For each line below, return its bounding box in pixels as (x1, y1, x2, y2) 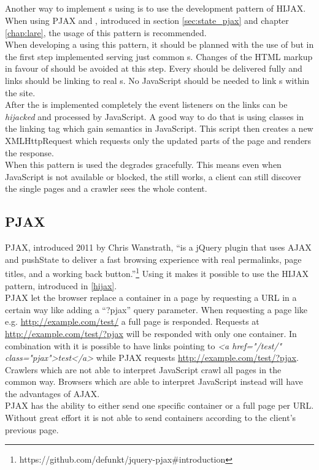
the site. (5, 86, 36, 99)
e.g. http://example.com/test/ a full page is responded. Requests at (5, 315, 259, 328)
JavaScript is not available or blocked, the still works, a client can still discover (5, 170, 301, 183)
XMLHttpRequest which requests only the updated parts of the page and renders (5, 134, 312, 146)
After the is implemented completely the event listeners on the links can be (5, 98, 288, 111)
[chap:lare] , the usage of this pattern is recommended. (5, 26, 207, 39)
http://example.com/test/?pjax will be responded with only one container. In (5, 327, 297, 339)
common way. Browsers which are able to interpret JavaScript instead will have (5, 375, 303, 388)
